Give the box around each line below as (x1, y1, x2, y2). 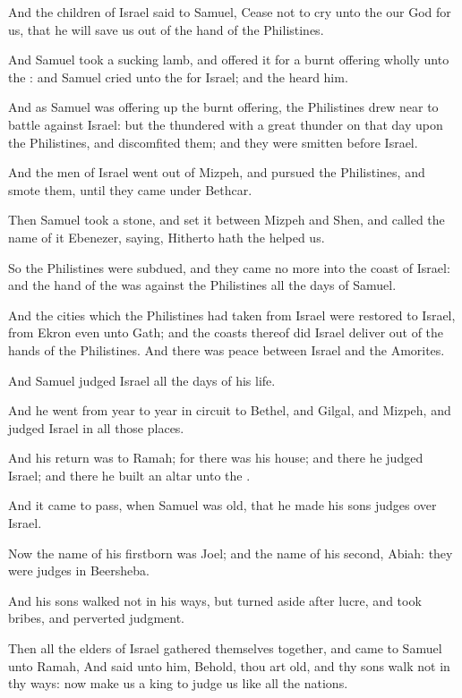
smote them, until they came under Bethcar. (8, 180, 252, 199)
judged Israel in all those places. (8, 418, 184, 437)
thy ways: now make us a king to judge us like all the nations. (8, 674, 348, 693)
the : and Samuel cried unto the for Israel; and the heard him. (8, 67, 348, 86)
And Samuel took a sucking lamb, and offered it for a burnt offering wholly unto (8, 50, 449, 69)
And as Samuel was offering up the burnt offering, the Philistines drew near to (8, 98, 439, 116)
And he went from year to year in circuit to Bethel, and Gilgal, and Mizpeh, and (8, 401, 451, 420)
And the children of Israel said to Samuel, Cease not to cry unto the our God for (8, 3, 451, 21)
